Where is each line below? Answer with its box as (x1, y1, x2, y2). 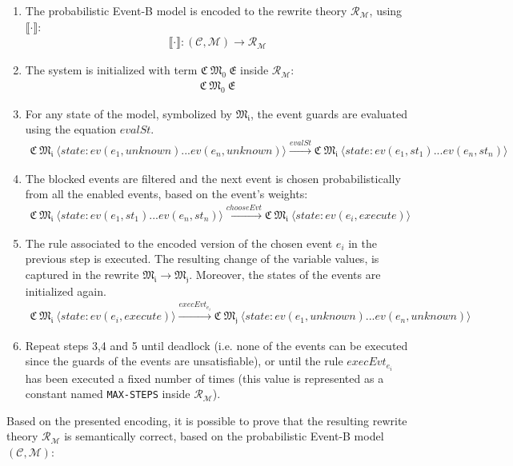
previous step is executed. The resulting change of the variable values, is (25, 250, 379, 267)
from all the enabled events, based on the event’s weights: (25, 185, 308, 202)
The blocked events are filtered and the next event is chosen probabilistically (25, 169, 401, 186)
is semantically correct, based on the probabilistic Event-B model (64, 428, 384, 444)
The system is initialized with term (25, 62, 198, 78)
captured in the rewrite (25, 265, 139, 282)
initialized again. (25, 282, 106, 299)
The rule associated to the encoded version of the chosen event (25, 234, 333, 251)
